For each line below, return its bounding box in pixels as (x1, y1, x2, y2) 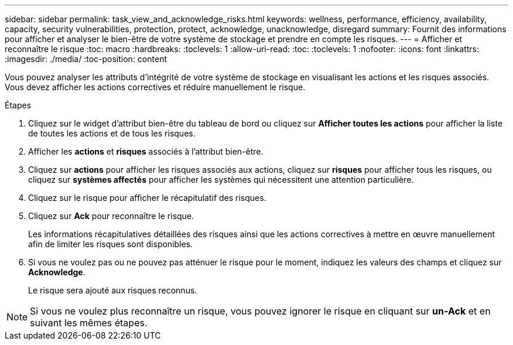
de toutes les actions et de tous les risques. (28, 128, 196, 138)
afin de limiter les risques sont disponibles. (28, 239, 193, 249)
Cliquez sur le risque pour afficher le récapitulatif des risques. (28, 193, 266, 203)
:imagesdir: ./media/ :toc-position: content (5, 54, 167, 64)
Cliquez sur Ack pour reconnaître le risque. (28, 211, 194, 221)
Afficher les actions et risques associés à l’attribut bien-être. (28, 146, 264, 156)
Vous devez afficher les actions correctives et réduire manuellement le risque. (5, 82, 306, 92)
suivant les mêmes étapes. (30, 317, 148, 329)
